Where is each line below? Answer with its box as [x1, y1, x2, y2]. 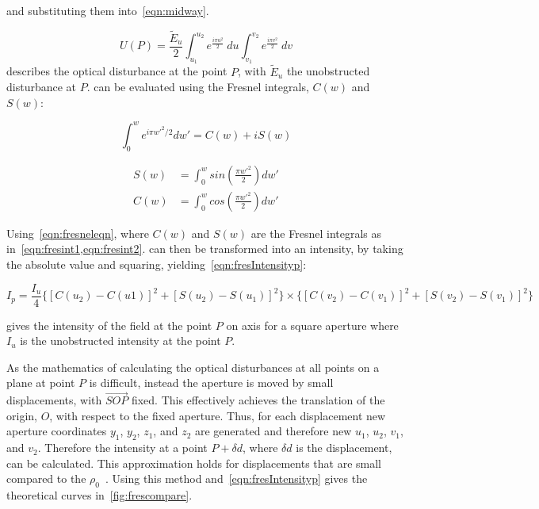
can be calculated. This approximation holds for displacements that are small [6, 454, 382, 471]
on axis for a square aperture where [226, 316, 399, 333]
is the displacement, [296, 439, 392, 456]
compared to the [6, 470, 86, 487]
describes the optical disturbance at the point [6, 63, 227, 79]
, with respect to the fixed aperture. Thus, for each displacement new [49, 407, 386, 423]
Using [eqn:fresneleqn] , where [6, 224, 149, 241]
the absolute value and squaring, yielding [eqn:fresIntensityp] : [6, 256, 307, 273]
